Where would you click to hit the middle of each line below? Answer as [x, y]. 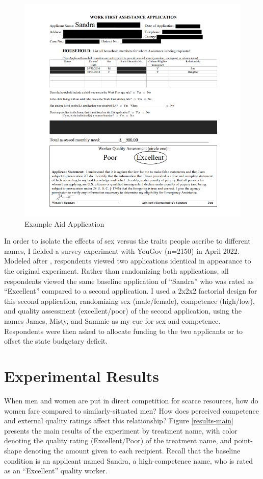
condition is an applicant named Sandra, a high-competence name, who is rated [128, 460]
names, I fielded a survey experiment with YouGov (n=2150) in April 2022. [122, 250]
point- [243, 440]
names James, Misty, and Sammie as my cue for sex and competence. [112, 321]
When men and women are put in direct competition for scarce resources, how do [131, 400]
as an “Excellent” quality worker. [56, 471]
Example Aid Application [64, 223]
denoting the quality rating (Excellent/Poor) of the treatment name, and [118, 440]
